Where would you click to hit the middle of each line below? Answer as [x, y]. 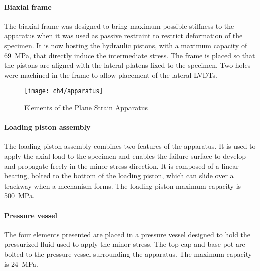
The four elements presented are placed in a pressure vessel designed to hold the [127, 234]
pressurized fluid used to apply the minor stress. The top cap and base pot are [125, 244]
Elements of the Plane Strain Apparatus [86, 107]
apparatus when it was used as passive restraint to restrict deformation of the [123, 35]
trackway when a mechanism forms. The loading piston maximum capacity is [123, 185]
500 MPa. [19, 195]
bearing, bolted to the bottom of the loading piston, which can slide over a [119, 176]
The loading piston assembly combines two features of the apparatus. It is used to [130, 146]
